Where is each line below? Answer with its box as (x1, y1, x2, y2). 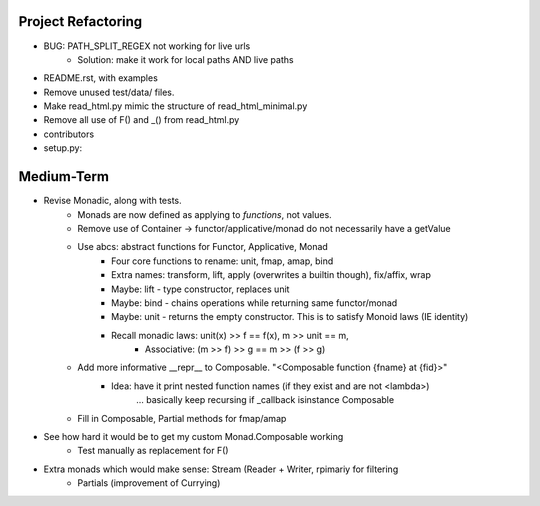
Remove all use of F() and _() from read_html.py (43, 114, 240, 126)
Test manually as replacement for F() (77, 445, 229, 457)
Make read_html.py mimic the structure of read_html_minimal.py (43, 100, 308, 112)
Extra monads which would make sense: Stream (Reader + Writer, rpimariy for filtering (43, 463, 399, 475)
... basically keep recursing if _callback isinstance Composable (136, 394, 395, 406)
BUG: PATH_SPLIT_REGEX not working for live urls (43, 40, 251, 52)
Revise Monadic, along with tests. (43, 195, 182, 207)
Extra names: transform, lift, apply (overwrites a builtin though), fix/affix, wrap (111, 269, 432, 281)
